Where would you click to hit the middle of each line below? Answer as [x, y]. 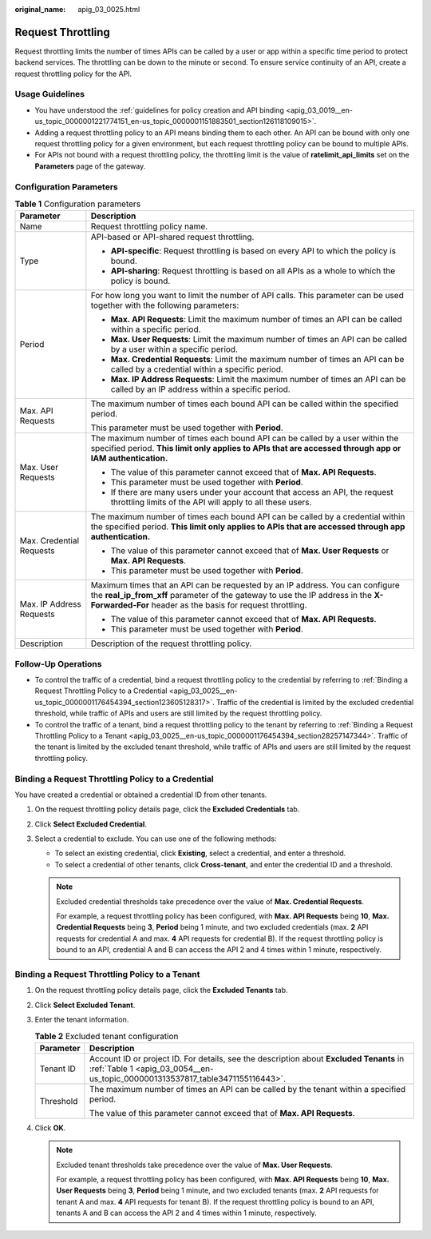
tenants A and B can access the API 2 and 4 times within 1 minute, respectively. [186, 1213]
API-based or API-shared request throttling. [172, 237]
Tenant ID [57, 1069]
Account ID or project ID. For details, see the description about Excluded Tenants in [247, 1058]
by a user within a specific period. [174, 349]
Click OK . [50, 1128]
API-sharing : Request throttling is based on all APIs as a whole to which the [253, 271]
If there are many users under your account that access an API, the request [252, 492]
